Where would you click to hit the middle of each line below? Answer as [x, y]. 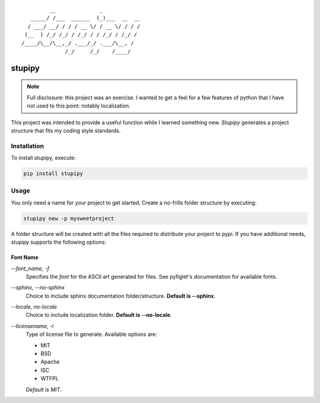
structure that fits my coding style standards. [66, 130]
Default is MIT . [44, 389]
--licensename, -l [32, 326]
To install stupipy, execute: [44, 158]
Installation [28, 146]
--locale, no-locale [34, 307]
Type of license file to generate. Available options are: [91, 334]
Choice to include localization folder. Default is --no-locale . [99, 315]
